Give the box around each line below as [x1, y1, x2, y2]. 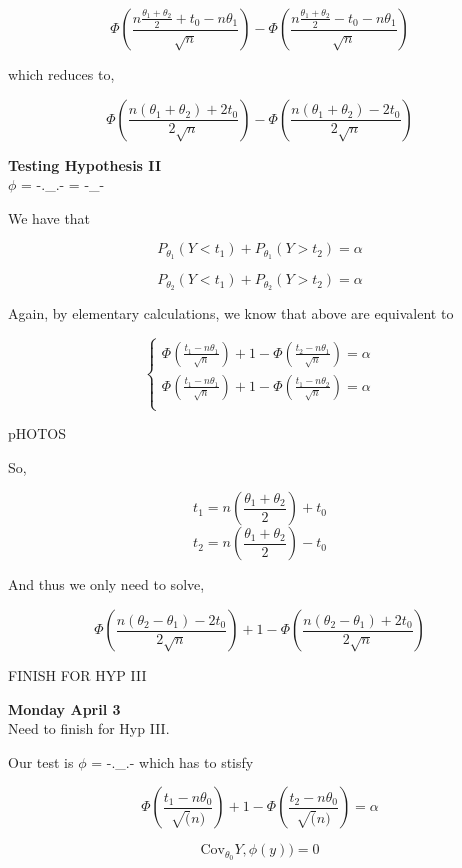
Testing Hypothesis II [8, 154, 161, 175]
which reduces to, [8, 64, 115, 84]
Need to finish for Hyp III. [8, 718, 170, 739]
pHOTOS [8, 423, 66, 444]
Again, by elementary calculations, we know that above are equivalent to [8, 303, 454, 324]
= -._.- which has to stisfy [91, 751, 254, 772]
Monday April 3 [8, 698, 121, 719]
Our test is [8, 751, 74, 772]
